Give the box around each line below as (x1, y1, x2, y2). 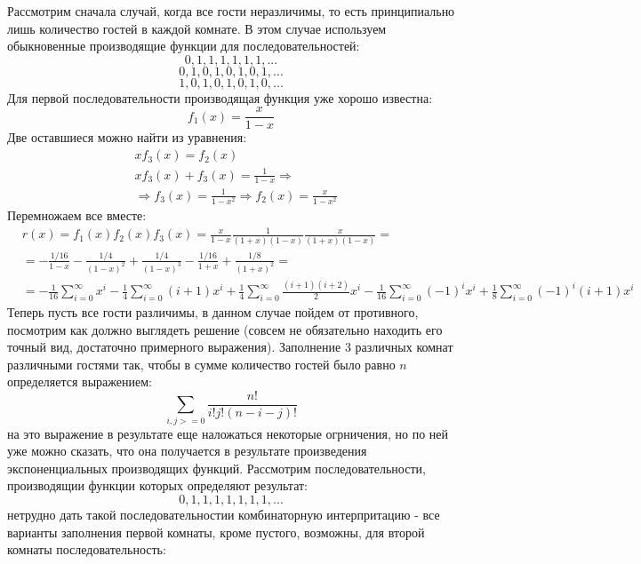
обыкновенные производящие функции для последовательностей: (7, 36, 360, 55)
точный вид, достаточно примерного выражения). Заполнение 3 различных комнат (7, 338, 453, 356)
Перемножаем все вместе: (7, 206, 147, 225)
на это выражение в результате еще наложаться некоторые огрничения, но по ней (7, 424, 448, 442)
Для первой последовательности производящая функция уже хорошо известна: (7, 88, 433, 107)
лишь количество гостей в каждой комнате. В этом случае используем (7, 19, 387, 37)
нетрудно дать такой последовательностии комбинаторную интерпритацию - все (7, 505, 440, 524)
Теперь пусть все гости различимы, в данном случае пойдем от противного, (7, 302, 419, 321)
